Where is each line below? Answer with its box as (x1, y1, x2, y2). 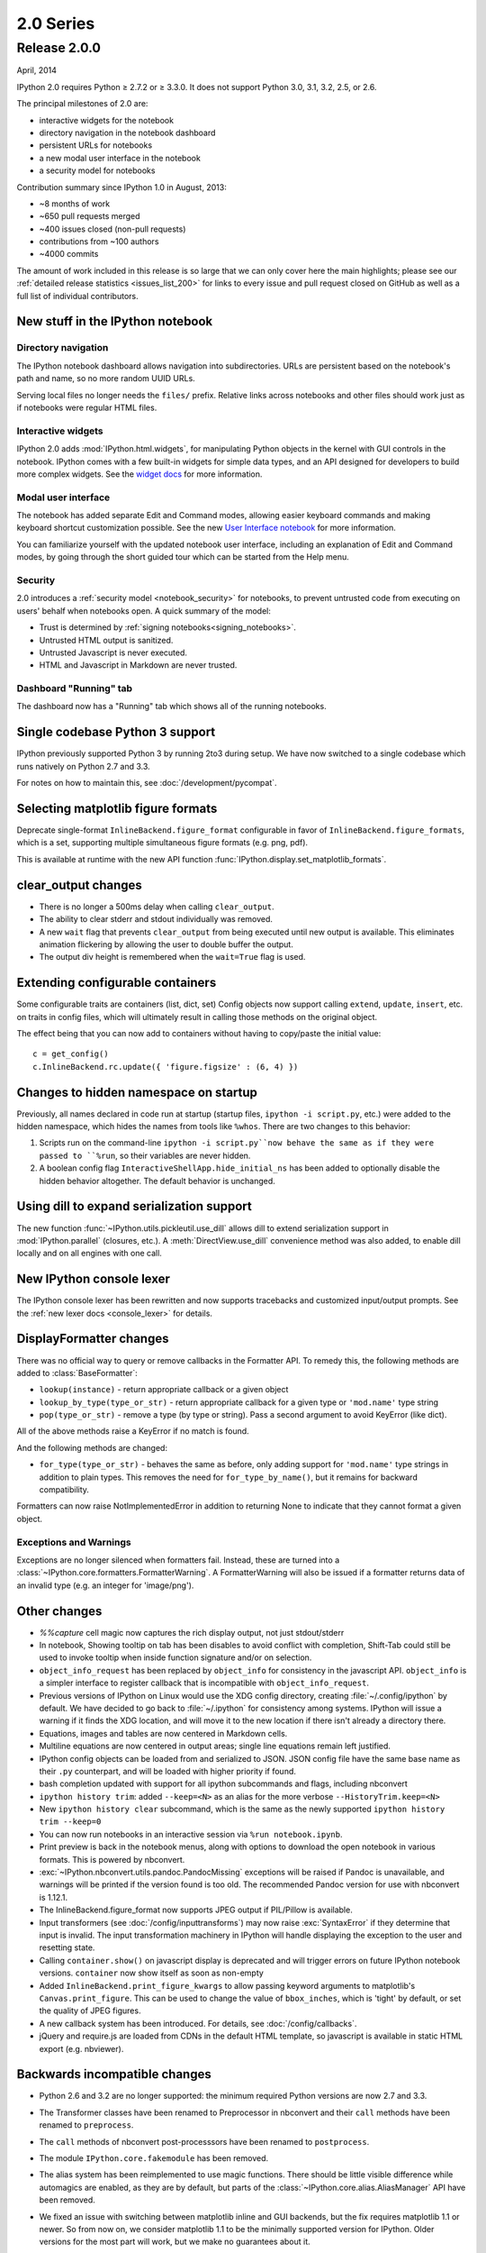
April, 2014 (16, 65, 58, 76)
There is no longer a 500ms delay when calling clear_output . (39, 901, 274, 912)
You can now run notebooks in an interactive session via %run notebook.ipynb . (39, 1829, 343, 1839)
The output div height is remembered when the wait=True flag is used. (39, 952, 306, 962)
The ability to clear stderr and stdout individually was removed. (39, 914, 274, 925)
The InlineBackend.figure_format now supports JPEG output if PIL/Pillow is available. (39, 1904, 353, 1915)
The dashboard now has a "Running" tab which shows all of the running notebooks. (16, 701, 328, 712)
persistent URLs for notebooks (39, 140, 153, 151)
